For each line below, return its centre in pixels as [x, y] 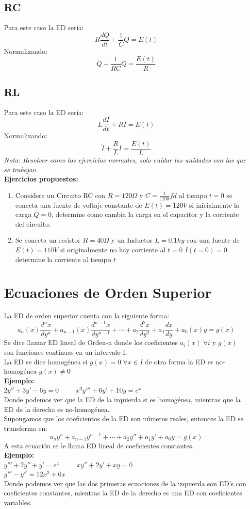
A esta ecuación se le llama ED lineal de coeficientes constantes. [99, 445]
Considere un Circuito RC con [60, 195]
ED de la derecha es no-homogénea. [57, 409]
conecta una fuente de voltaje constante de [79, 205]
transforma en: [26, 428]
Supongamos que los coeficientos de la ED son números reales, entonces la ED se [124, 419]
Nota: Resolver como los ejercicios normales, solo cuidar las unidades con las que [125, 160]
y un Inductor [132, 240]
